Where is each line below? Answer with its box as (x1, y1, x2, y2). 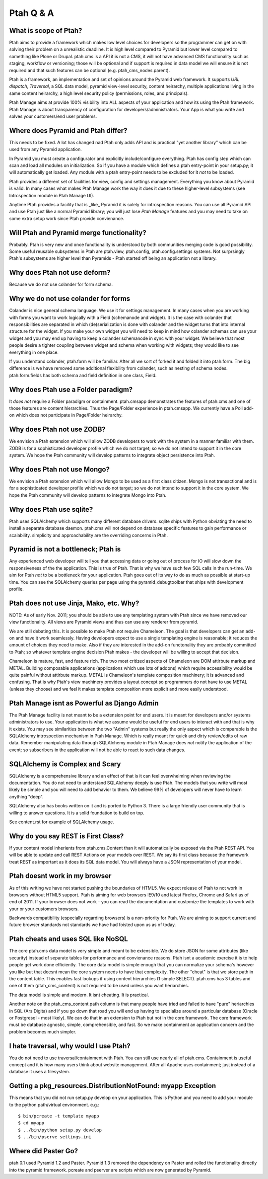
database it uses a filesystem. (9, 1069, 70, 1075)
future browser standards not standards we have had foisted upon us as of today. (9, 922, 176, 928)
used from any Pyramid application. (9, 147, 82, 153)
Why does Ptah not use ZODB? (9, 425, 106, 434)
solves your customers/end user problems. (9, 113, 97, 119)
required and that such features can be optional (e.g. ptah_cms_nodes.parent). (9, 67, 170, 73)
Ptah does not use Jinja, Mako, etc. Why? (9, 599, 139, 607)
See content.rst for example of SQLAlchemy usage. (9, 819, 114, 825)
